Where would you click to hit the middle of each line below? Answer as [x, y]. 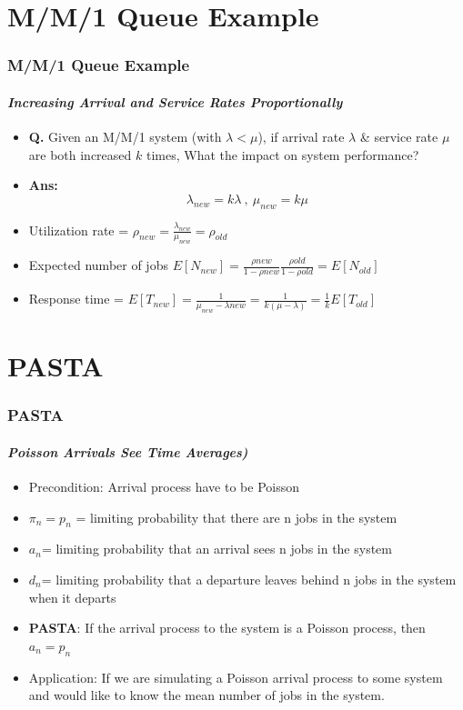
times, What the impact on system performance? [282, 154]
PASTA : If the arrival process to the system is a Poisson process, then [227, 628]
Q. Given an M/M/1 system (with [125, 137]
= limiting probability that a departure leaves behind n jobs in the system [249, 579]
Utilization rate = [79, 230]
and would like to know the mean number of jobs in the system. [206, 695]
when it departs [72, 597]
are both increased [80, 154]
